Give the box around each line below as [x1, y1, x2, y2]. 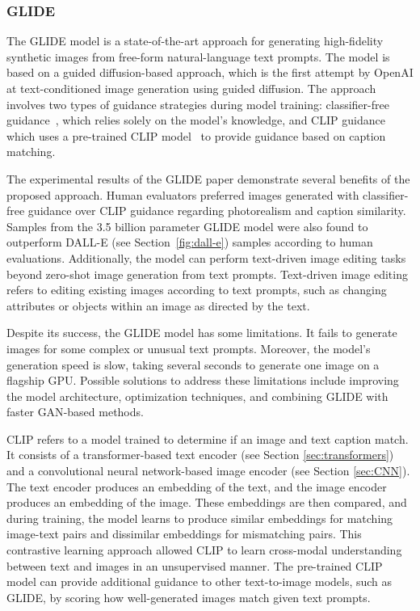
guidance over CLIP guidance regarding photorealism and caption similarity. [27, 202, 406, 219]
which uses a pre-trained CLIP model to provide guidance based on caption [6, 127, 386, 144]
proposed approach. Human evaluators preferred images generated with [6, 186, 359, 203]
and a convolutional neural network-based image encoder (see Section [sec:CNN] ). [6, 462, 410, 479]
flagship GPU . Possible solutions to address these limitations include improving [6, 372, 399, 389]
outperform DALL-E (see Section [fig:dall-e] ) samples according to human [6, 234, 373, 251]
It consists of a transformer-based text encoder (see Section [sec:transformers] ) [6, 446, 394, 463]
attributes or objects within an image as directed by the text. [6, 297, 310, 314]
